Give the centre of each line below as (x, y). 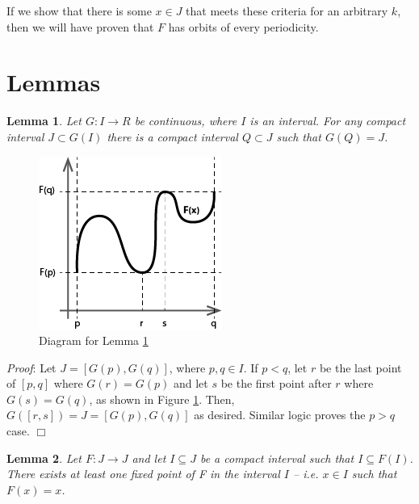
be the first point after (276, 383)
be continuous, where (186, 121)
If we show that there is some (79, 10)
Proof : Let (31, 367)
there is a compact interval (172, 136)
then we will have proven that (80, 26)
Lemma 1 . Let (44, 121)
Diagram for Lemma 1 (94, 340)
